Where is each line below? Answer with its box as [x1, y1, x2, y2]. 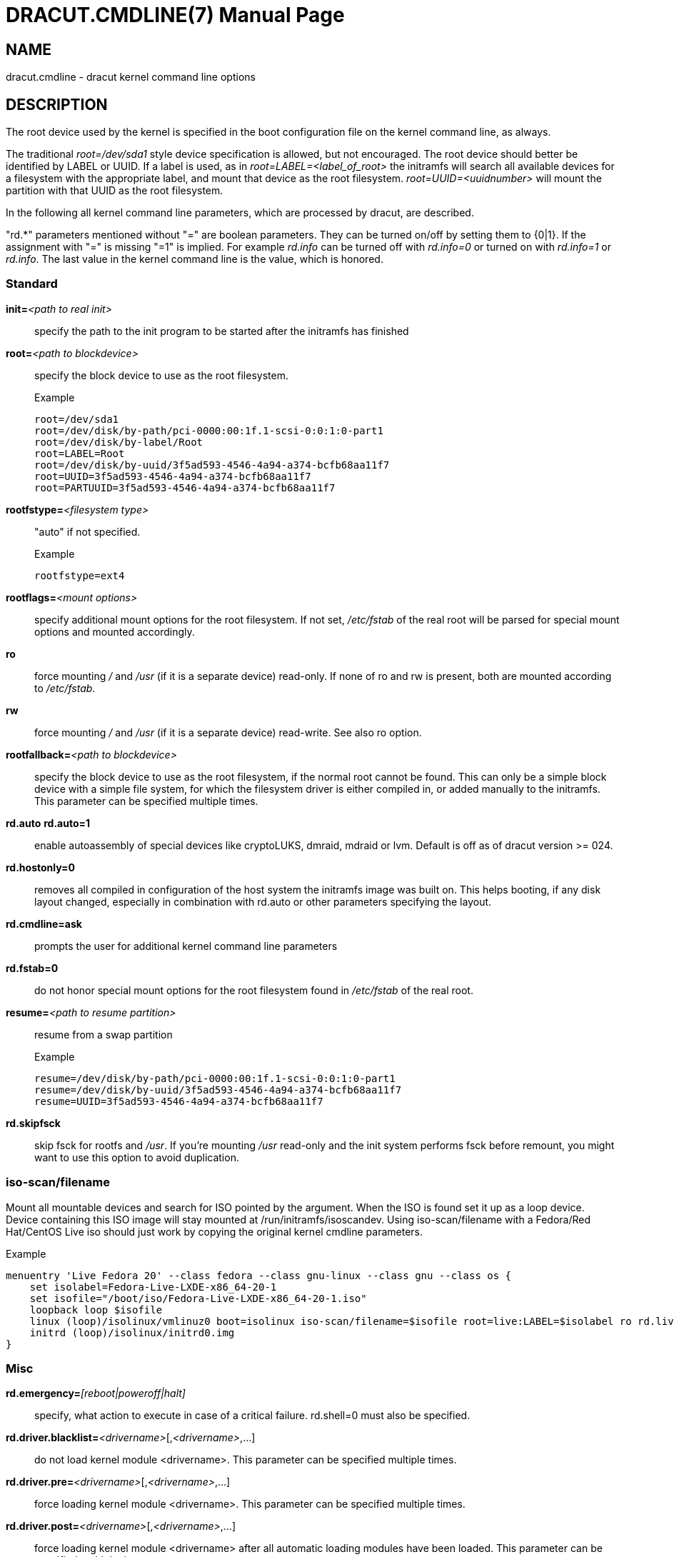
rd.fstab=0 [6, 961, 59, 974]
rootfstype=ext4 [34, 569, 125, 581]
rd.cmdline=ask [6, 917, 82, 930]
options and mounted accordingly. [34, 625, 195, 638]
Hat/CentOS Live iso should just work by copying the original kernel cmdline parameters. [6, 1225, 423, 1238]
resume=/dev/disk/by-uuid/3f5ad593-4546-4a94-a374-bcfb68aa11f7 [34, 1083, 402, 1096]
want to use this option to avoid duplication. [34, 1151, 239, 1163]
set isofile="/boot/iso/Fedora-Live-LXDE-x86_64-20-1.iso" [29, 1292, 367, 1304]
